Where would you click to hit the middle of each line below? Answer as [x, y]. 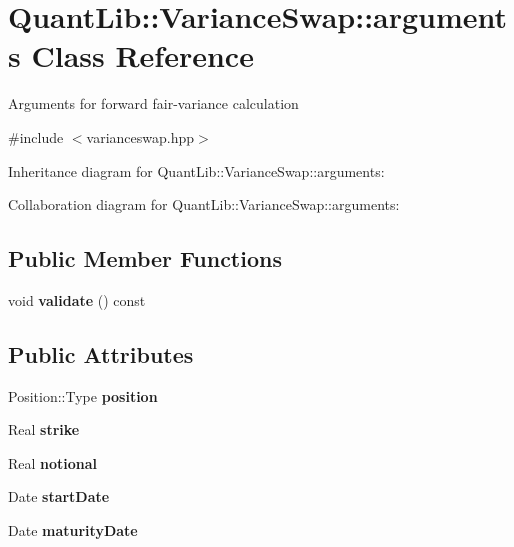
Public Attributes [101, 353]
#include [36, 136]
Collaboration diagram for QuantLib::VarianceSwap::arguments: [204, 204]
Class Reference [142, 55]
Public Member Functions [145, 258]
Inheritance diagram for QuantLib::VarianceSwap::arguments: [196, 170]
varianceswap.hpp [140, 136]
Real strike [44, 429]
